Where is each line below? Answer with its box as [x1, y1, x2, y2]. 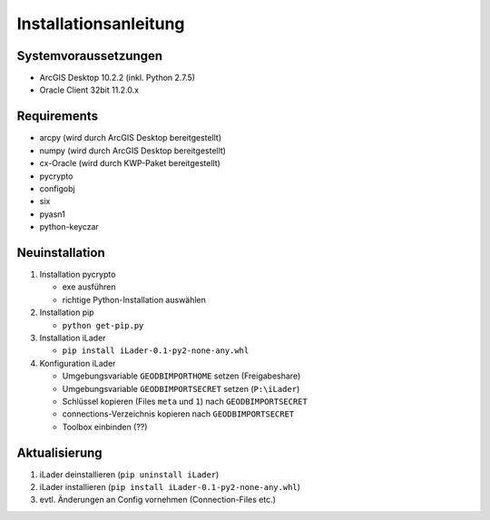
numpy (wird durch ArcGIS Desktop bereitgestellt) [39, 145, 227, 156]
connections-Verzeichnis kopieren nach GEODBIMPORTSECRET [62, 408, 295, 419]
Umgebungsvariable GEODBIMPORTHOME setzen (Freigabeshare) [62, 370, 301, 381]
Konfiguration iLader [39, 358, 116, 368]
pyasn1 [39, 209, 65, 220]
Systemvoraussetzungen [16, 48, 163, 64]
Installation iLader [39, 332, 106, 343]
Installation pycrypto [39, 269, 116, 280]
